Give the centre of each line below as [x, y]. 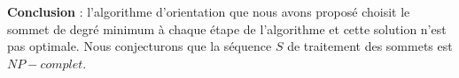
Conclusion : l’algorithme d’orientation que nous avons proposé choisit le [209, 11]
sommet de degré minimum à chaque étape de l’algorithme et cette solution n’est [227, 28]
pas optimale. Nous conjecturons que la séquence [140, 46]
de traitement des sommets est [370, 46]
